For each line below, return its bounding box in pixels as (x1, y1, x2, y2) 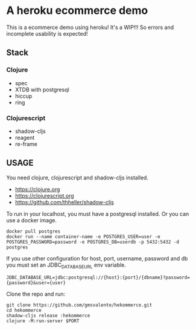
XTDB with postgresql (14, 86, 69, 93)
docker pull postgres (6, 228, 61, 235)
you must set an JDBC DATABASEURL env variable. (6, 261, 127, 270)
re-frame (14, 140, 38, 147)
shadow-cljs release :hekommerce (6, 312, 90, 319)
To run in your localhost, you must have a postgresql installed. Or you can (6, 210, 189, 218)
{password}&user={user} (6, 279, 66, 286)
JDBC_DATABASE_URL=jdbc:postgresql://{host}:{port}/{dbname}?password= (6, 274, 190, 280)
